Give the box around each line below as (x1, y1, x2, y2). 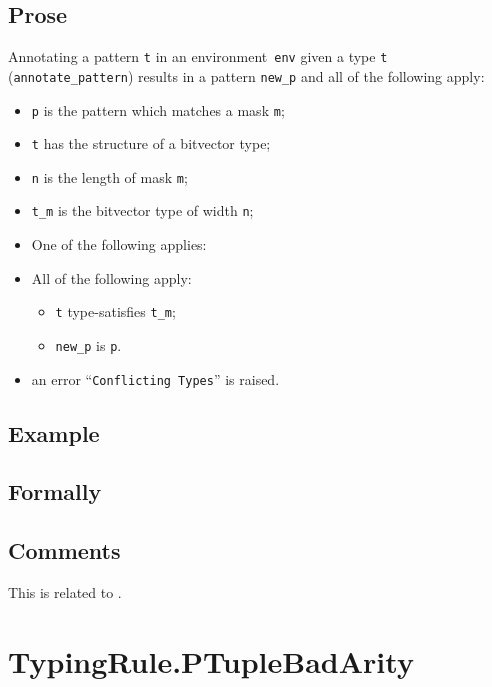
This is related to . (8, 582, 122, 603)
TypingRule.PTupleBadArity (8, 640, 414, 681)
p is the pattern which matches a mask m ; (31, 99, 285, 120)
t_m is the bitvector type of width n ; (31, 200, 254, 221)
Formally (8, 476, 102, 507)
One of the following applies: (31, 234, 207, 255)
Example (8, 417, 100, 448)
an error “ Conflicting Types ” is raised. (31, 368, 280, 389)
